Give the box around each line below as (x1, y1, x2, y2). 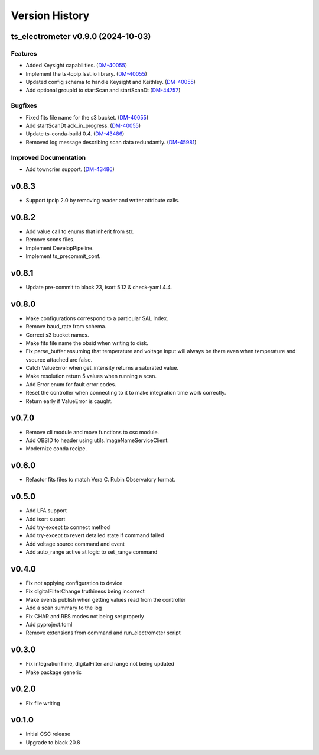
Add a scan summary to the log (25, 604, 102, 612)
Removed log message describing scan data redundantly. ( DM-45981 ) (25, 138, 197, 146)
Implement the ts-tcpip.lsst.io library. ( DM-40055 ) (25, 70, 148, 77)
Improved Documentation (11, 153, 86, 162)
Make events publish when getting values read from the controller (25, 596, 186, 603)
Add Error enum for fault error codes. (25, 380, 116, 388)
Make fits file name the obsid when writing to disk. (25, 339, 149, 346)
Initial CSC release (25, 731, 71, 738)
